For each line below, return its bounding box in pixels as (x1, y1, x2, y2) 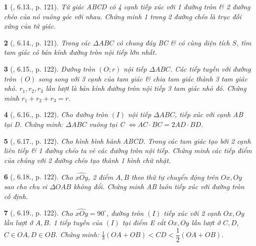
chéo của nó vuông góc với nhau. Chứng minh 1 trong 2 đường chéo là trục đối (4, 11, 242, 21)
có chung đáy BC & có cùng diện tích (116, 37, 230, 47)
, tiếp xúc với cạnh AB (175, 109, 243, 120)
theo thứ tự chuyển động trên (131, 171, 219, 182)
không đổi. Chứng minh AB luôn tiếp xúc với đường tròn (73, 181, 245, 192)
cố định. (4, 191, 28, 201)
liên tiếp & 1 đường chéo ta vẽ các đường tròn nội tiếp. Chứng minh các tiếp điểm (4, 145, 252, 156)
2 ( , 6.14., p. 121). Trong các (4, 37, 91, 47)
